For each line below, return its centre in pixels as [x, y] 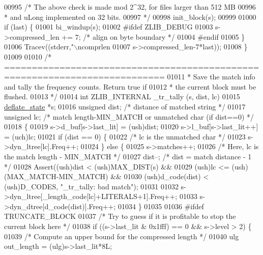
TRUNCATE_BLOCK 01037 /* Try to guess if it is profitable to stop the [120, 216]
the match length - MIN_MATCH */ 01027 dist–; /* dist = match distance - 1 [128, 156]
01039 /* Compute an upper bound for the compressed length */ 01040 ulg [122, 236]
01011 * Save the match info [211, 77]
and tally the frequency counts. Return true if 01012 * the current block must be [130, 86]
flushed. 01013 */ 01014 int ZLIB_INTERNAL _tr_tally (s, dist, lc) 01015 [122, 96]
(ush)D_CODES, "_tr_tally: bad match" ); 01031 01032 [91, 186]
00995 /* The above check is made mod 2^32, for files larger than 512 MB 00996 [130, 7]
